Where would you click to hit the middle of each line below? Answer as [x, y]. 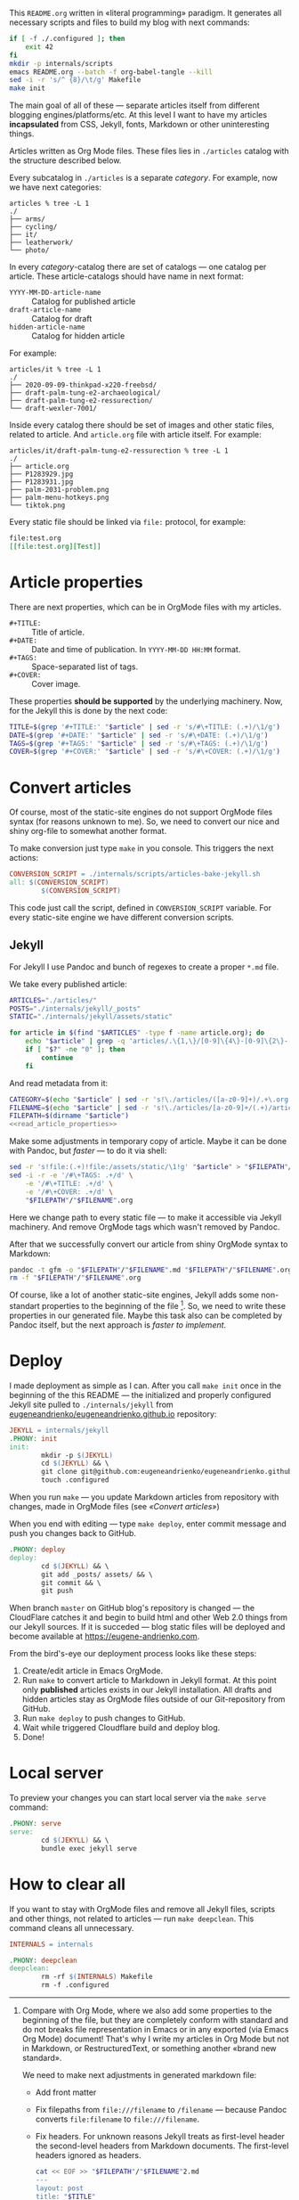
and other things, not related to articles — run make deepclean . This [132, 1918]
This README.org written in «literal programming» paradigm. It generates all [145, 13]
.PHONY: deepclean [43, 1960]
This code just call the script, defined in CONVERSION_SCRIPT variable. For [140, 907]
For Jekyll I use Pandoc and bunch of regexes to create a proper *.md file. [144, 967]
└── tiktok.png [37, 506]
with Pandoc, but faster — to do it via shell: [88, 1151]
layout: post [60, 2188]
